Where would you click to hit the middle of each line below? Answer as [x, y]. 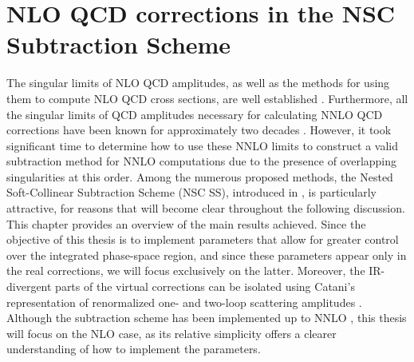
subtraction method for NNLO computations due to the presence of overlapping [202, 161]
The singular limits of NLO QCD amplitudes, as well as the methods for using [198, 83]
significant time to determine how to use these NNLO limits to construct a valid [202, 145]
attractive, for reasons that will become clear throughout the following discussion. [206, 208]
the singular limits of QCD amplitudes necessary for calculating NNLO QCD [195, 114]
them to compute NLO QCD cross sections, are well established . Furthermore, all [207, 98]
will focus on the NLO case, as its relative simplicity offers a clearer [172, 333]
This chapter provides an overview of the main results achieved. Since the [186, 223]
